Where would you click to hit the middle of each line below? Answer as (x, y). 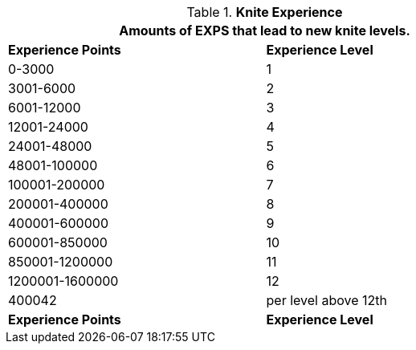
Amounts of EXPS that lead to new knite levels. (265, 31)
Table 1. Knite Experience (265, 12)
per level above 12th (326, 300)
